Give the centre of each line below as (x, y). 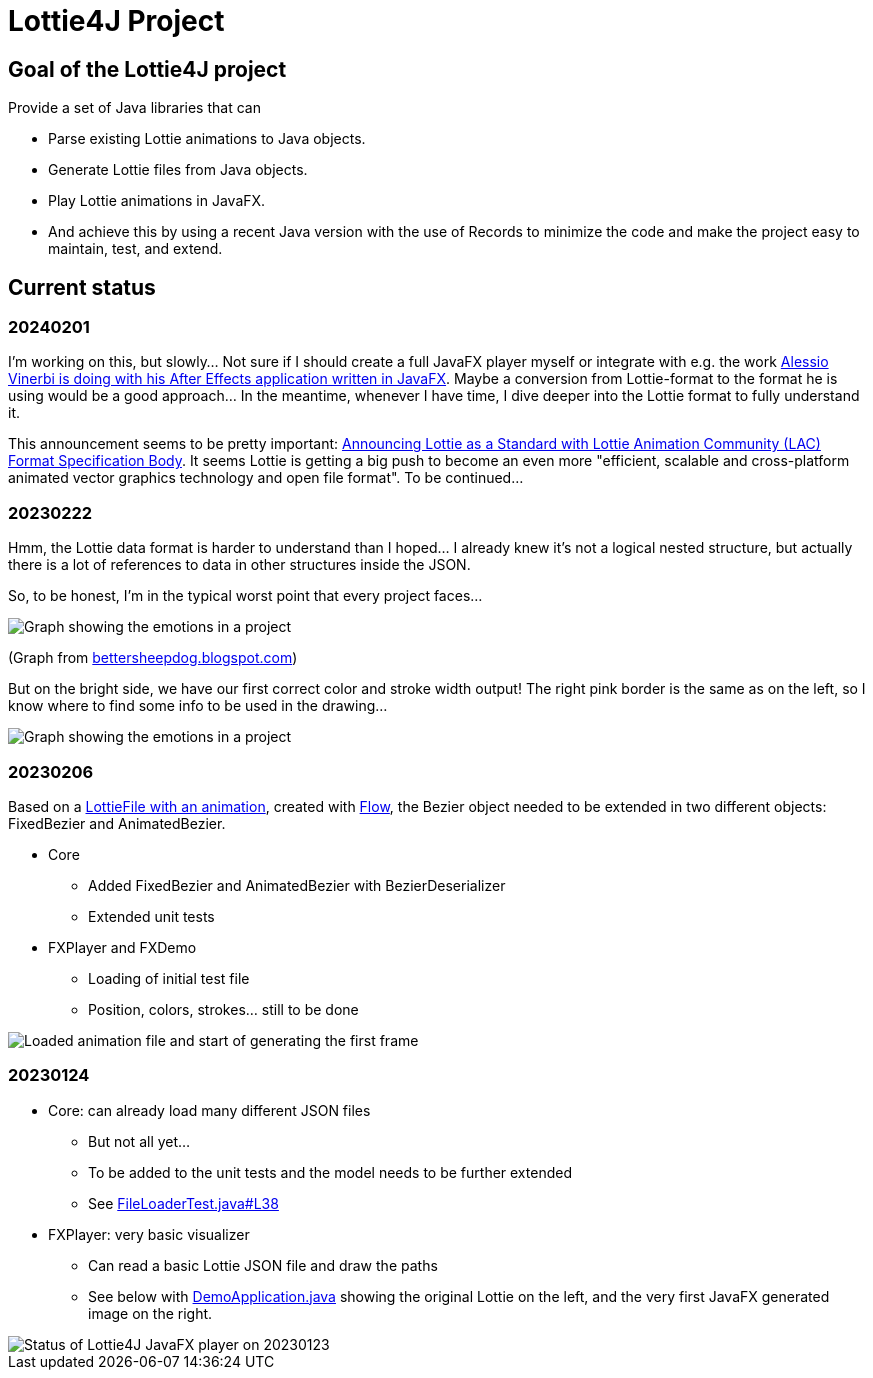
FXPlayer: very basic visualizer (149, 1234)
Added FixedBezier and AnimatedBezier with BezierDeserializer (297, 885)
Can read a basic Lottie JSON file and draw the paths (263, 1265)
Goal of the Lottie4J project (147, 69)
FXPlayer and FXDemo (122, 947)
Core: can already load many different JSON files (209, 1110)
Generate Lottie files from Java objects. (178, 170)
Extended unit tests (151, 916)
